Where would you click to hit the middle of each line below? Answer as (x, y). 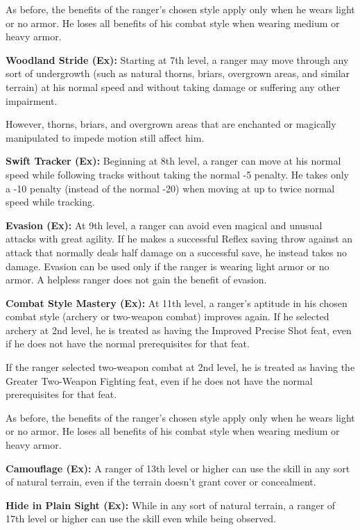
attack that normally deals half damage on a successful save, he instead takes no (177, 252)
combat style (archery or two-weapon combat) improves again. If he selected (168, 316)
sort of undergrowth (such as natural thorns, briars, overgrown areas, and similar (178, 73)
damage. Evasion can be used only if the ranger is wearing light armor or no (168, 266)
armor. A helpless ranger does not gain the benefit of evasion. (136, 280)
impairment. (32, 100)
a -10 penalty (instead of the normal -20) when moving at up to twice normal (170, 188)
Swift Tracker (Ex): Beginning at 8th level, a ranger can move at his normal (173, 161)
